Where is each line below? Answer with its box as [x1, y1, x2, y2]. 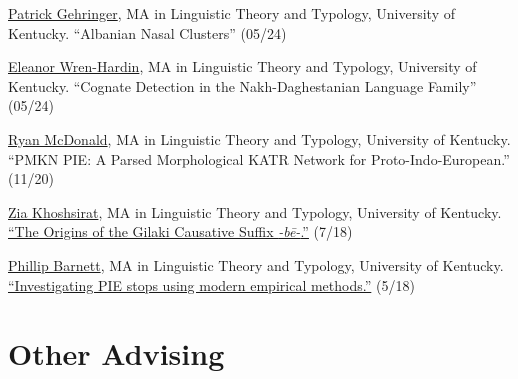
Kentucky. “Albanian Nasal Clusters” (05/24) [8, 22, 287, 43]
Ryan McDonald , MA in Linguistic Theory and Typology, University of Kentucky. [8, 128, 511, 149]
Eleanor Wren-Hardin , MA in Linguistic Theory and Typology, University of [8, 56, 477, 77]
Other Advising [8, 333, 225, 374]
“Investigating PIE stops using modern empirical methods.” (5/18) [8, 274, 415, 295]
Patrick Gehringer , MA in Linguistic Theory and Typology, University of [8, 3, 455, 23]
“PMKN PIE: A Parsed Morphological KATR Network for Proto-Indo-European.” [8, 148, 510, 169]
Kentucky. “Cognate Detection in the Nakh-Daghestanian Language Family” [8, 75, 477, 96]
